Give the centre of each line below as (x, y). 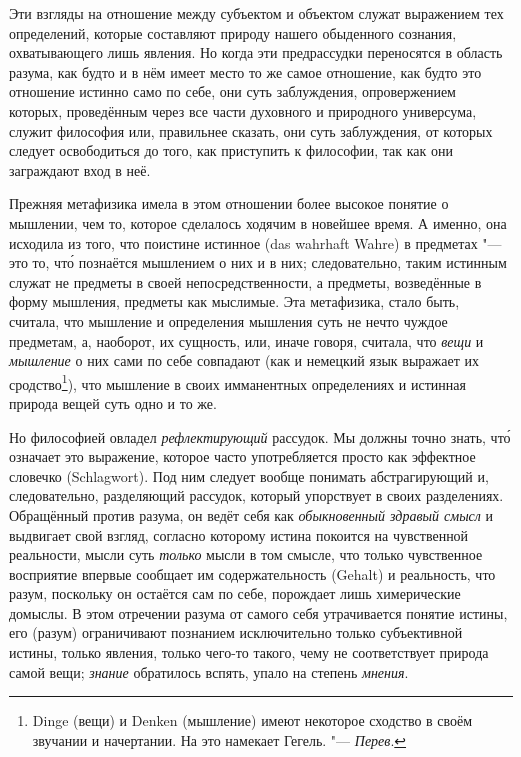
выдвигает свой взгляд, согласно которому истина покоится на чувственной (239, 534)
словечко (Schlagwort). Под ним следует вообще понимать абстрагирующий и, (249, 475)
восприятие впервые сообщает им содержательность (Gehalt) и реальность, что (252, 573)
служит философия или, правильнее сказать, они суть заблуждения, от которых (251, 130)
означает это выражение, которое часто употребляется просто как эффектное (242, 456)
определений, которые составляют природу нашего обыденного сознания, (233, 32)
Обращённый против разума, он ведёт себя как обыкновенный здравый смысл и (251, 514)
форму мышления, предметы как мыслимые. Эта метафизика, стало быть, (234, 301)
